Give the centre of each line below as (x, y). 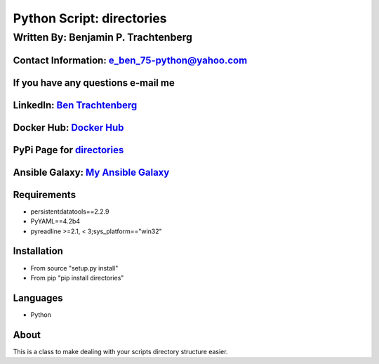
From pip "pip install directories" (77, 278)
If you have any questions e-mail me (94, 83)
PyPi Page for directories (68, 150)
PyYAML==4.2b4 (55, 221)
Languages (38, 298)
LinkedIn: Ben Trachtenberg (75, 105)
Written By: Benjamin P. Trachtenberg (103, 37)
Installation (38, 251)
